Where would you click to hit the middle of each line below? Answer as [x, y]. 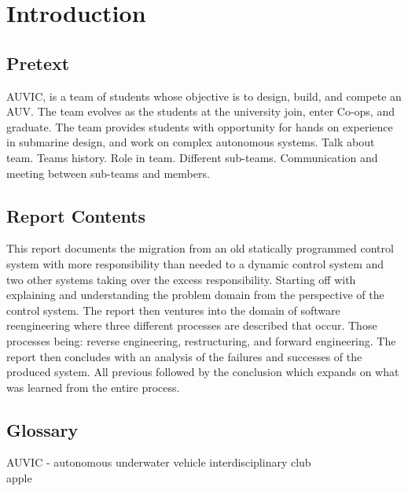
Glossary [42, 429]
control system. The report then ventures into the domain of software [173, 310]
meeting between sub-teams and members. [108, 173]
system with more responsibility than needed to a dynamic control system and [195, 263]
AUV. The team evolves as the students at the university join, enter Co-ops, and [200, 111]
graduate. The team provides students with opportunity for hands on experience [200, 126]
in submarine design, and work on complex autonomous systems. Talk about [191, 142]
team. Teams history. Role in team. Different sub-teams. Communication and [192, 157]
